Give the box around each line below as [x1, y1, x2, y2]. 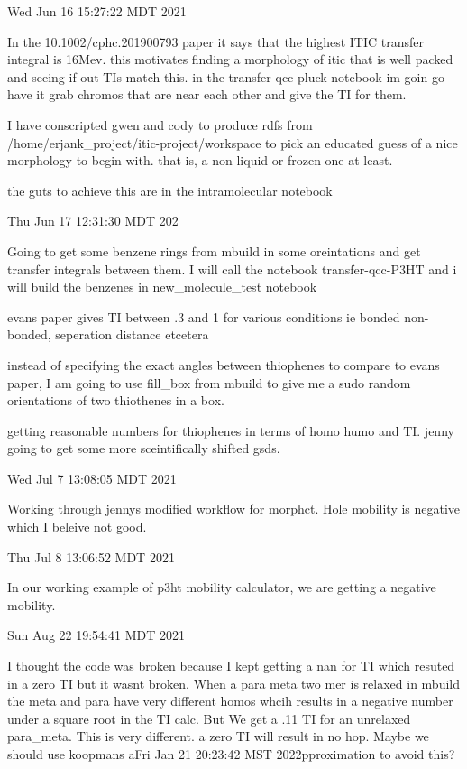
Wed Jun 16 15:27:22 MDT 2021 [7, 2, 187, 20]
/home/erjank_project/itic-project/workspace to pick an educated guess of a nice [7, 133, 458, 152]
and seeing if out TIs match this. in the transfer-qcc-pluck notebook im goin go [7, 67, 444, 86]
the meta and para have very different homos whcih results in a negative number [7, 691, 453, 710]
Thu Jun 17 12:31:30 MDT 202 [7, 211, 179, 230]
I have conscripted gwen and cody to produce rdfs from [7, 115, 313, 134]
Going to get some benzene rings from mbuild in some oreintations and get [7, 241, 421, 260]
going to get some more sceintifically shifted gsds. [7, 439, 280, 458]
